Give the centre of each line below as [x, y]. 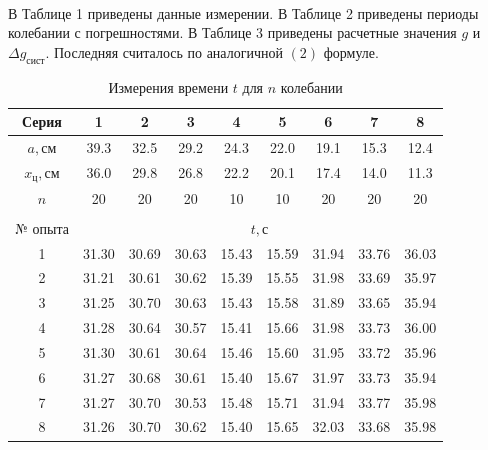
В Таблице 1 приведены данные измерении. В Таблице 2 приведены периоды [243, 12]
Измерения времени [168, 86]
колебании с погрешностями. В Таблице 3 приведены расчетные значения [232, 32]
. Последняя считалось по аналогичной [164, 51]
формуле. [351, 51]
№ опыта [42, 227]
